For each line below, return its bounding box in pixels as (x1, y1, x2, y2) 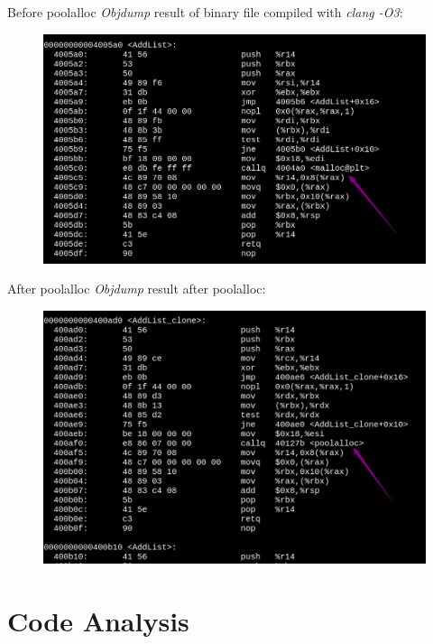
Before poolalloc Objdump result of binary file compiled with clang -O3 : (7, 3, 403, 21)
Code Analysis (7, 602, 189, 639)
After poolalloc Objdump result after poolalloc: (7, 279, 266, 298)
